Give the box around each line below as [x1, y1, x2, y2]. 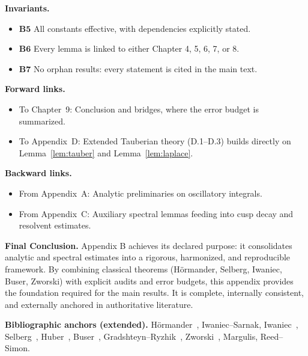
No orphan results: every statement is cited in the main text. [33, 62, 258, 75]
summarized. [19, 114, 65, 127]
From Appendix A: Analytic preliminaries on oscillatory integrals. [19, 186, 262, 199]
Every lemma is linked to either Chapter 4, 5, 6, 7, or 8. [33, 42, 240, 55]
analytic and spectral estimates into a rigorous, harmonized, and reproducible [5, 251, 291, 263]
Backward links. [5, 167, 72, 179]
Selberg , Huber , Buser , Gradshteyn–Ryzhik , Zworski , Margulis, [5, 330, 258, 342]
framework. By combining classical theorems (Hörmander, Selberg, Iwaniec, [5, 262, 282, 275]
